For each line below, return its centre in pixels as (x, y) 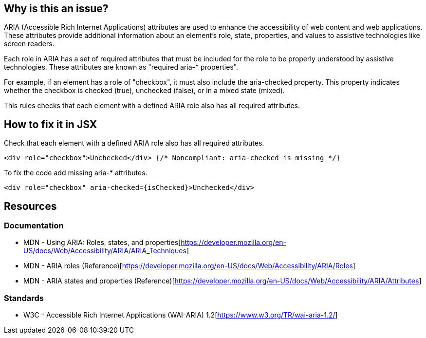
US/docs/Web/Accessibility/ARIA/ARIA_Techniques (105, 251)
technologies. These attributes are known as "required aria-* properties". (121, 67)
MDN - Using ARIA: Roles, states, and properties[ (102, 243)
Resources (30, 206)
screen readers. (29, 44)
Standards (24, 298)
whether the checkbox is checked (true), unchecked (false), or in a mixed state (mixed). (144, 91)
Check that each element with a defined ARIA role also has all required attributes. (134, 143)
